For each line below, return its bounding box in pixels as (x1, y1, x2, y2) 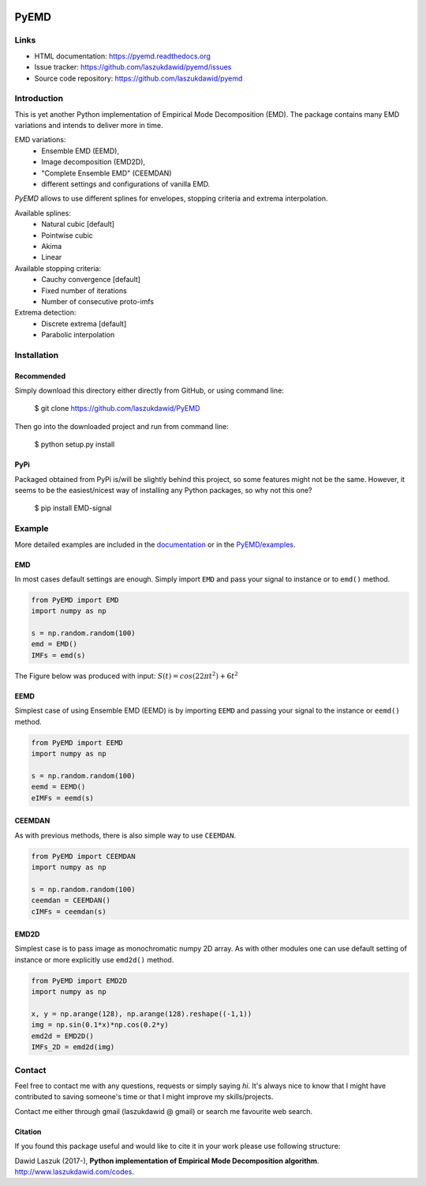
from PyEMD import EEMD (31, 738, 124, 747)
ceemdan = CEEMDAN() (31, 896, 110, 905)
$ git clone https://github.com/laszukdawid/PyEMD (34, 404, 200, 413)
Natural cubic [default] (41, 220, 114, 229)
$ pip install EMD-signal (34, 503, 112, 513)
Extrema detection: (14, 308, 77, 318)
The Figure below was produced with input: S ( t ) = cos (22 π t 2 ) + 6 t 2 (14, 670, 238, 680)
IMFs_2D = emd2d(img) (31, 1043, 115, 1052)
